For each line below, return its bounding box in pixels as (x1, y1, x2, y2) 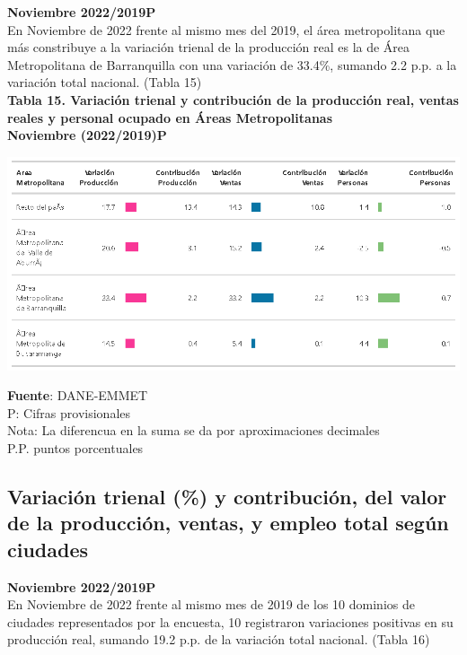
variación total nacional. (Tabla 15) (7, 73, 202, 92)
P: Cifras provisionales (7, 403, 131, 422)
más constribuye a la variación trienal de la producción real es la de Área (7, 38, 410, 57)
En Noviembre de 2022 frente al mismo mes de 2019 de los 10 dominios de (7, 595, 415, 614)
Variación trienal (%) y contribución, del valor (7, 482, 447, 510)
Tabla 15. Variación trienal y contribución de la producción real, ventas (7, 90, 459, 109)
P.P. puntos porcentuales (7, 438, 144, 457)
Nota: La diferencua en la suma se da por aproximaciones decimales (7, 421, 380, 440)
